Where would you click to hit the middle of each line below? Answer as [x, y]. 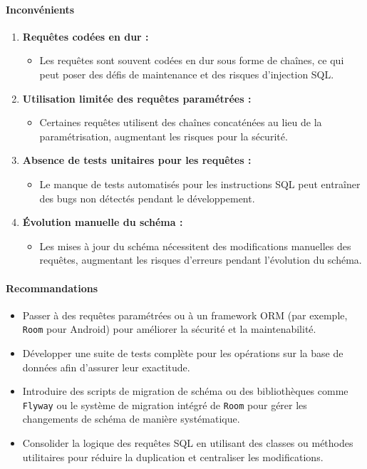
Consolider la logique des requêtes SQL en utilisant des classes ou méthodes [188, 443]
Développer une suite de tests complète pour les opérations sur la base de [183, 352]
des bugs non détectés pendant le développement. [147, 198]
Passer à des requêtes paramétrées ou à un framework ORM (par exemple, [185, 315]
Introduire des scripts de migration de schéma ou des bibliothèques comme [185, 391]
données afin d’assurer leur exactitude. [106, 367]
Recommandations [52, 288]
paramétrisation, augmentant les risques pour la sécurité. [164, 136]
